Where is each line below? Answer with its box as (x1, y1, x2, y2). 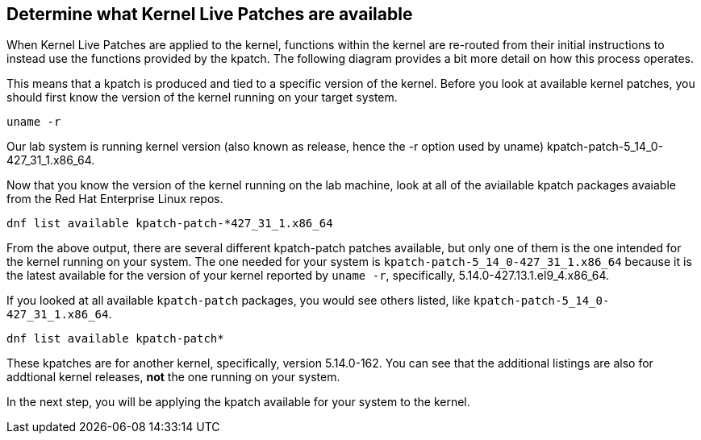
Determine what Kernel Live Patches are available (6, 4, 413, 24)
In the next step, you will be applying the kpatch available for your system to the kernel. (6, 395, 470, 409)
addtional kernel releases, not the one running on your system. (6, 370, 340, 384)
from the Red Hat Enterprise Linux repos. (6, 192, 223, 206)
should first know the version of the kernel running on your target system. (6, 90, 398, 105)
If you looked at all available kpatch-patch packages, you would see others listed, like (6, 293, 470, 308)
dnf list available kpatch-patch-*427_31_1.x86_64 (6, 217, 333, 230)
